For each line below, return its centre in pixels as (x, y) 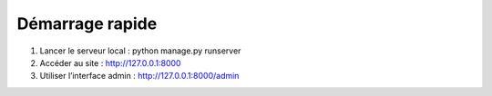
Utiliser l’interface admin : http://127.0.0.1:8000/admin (139, 76)
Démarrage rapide (87, 24)
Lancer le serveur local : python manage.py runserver (140, 51)
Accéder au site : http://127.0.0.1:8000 (110, 62)
